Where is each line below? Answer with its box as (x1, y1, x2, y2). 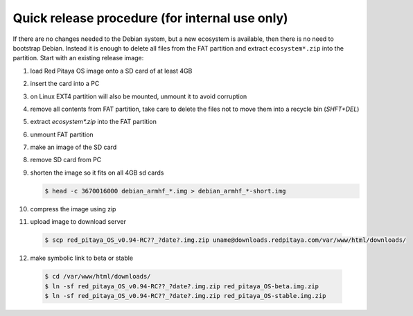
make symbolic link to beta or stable (30, 254, 134, 263)
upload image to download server (30, 218, 126, 226)
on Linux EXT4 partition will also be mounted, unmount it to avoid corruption (30, 92, 247, 100)
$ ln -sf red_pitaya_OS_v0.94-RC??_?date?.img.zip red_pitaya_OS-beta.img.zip (44, 282, 319, 290)
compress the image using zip (30, 204, 116, 213)
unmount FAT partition (30, 130, 94, 139)
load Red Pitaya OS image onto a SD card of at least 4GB (30, 67, 193, 75)
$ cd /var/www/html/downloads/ (44, 272, 152, 281)
